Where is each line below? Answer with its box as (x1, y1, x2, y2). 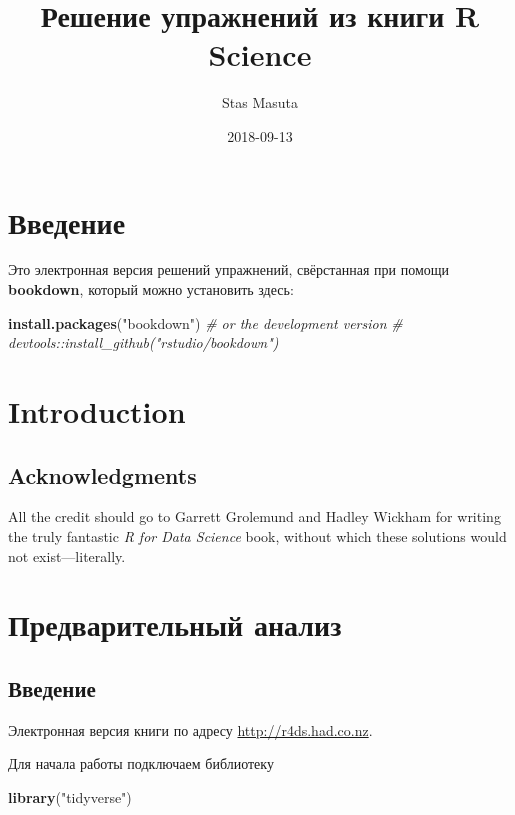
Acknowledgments (8, 459, 197, 490)
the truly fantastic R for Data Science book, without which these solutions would (8, 525, 507, 546)
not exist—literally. (8, 545, 126, 566)
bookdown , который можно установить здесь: (8, 279, 294, 300)
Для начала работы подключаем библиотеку (8, 753, 274, 774)
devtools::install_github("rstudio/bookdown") (8, 332, 279, 353)
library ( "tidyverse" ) (8, 786, 132, 807)
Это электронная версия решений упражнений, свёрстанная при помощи (8, 259, 450, 280)
